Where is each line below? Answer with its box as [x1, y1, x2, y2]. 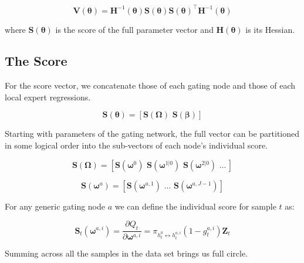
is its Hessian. [245, 23, 295, 35]
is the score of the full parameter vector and [55, 23, 214, 35]
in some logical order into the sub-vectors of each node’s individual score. [5, 139, 268, 151]
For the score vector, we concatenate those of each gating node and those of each [5, 79, 296, 92]
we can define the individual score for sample [114, 200, 276, 212]
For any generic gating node [5, 200, 106, 212]
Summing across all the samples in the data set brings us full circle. [5, 247, 248, 259]
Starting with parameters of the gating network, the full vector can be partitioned [5, 127, 300, 140]
